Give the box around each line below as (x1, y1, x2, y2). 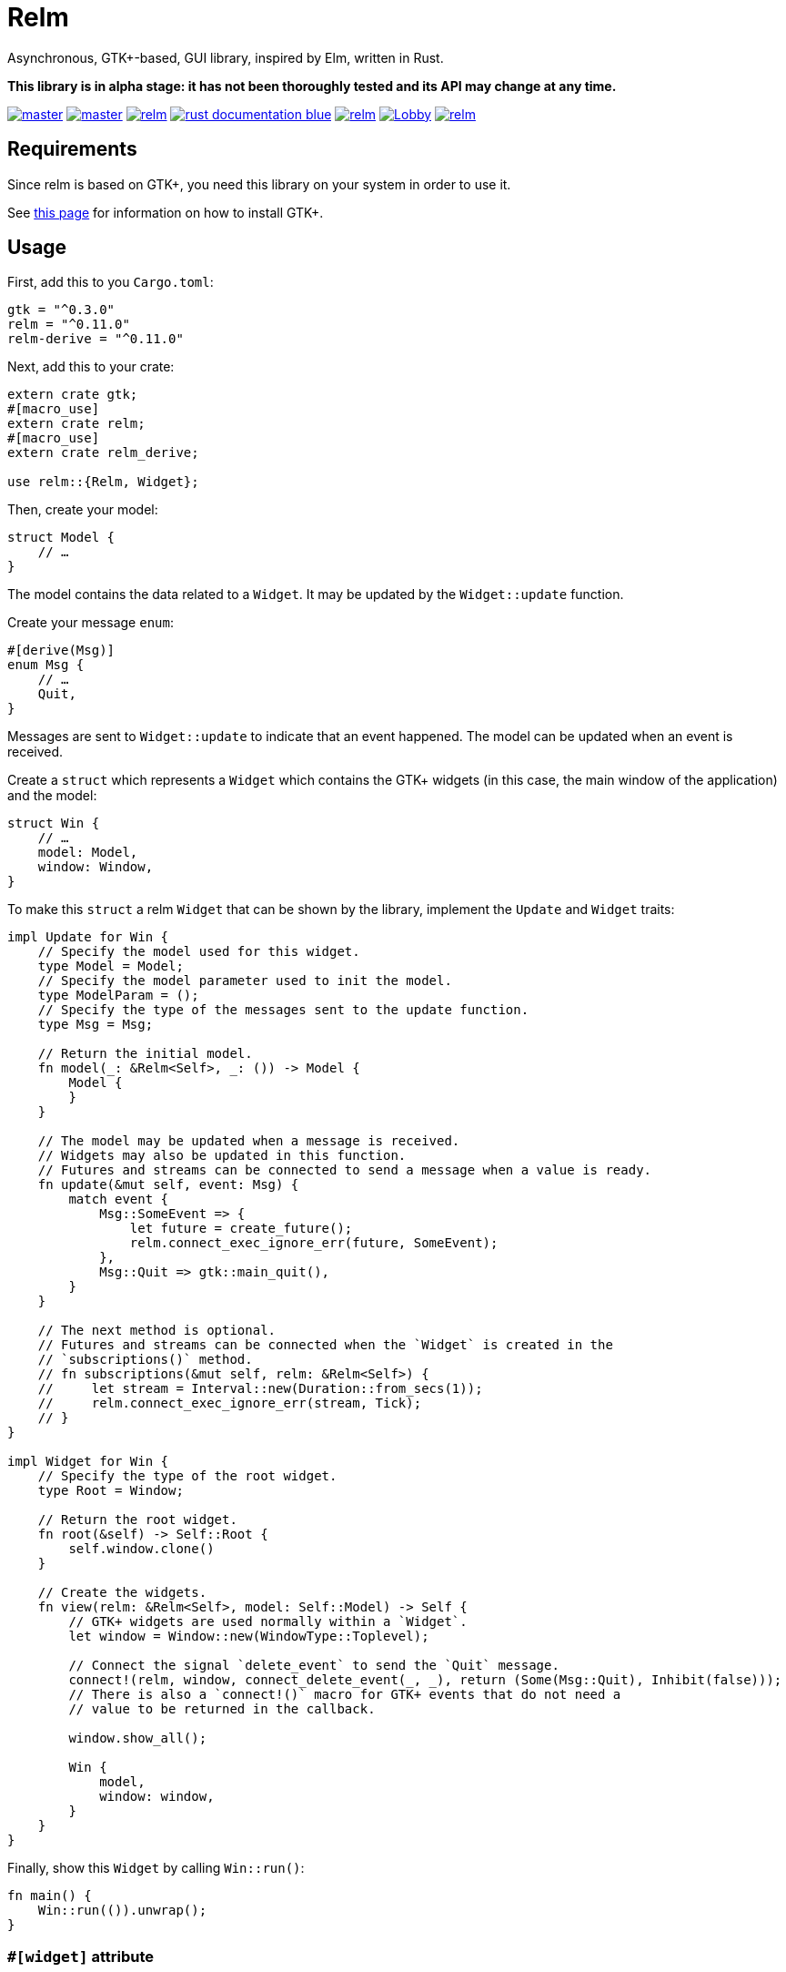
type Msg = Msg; (37, 1017, 154, 1032)
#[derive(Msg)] (7, 643, 116, 658)
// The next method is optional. (37, 1323, 277, 1338)
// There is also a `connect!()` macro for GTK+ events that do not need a (68, 1687, 621, 1703)
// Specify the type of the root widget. (37, 1469, 338, 1484)
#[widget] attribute (7, 1947, 155, 1966)
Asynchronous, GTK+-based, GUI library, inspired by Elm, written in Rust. (7, 49, 444, 66)
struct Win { (7, 816, 100, 831)
